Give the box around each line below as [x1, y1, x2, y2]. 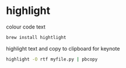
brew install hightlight [6, 34, 66, 40]
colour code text [6, 23, 45, 30]
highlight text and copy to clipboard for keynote [6, 45, 120, 52]
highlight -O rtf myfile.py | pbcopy [6, 56, 98, 62]
